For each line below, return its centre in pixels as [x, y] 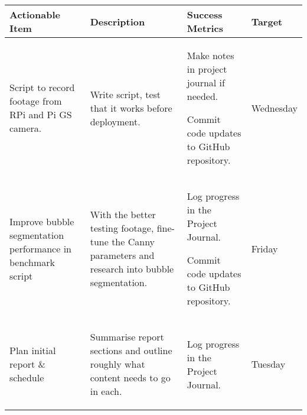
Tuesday [268, 364]
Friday [264, 248]
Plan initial [33, 350]
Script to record [42, 87]
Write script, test [125, 94]
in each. [106, 391]
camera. [26, 128]
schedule [27, 377]
